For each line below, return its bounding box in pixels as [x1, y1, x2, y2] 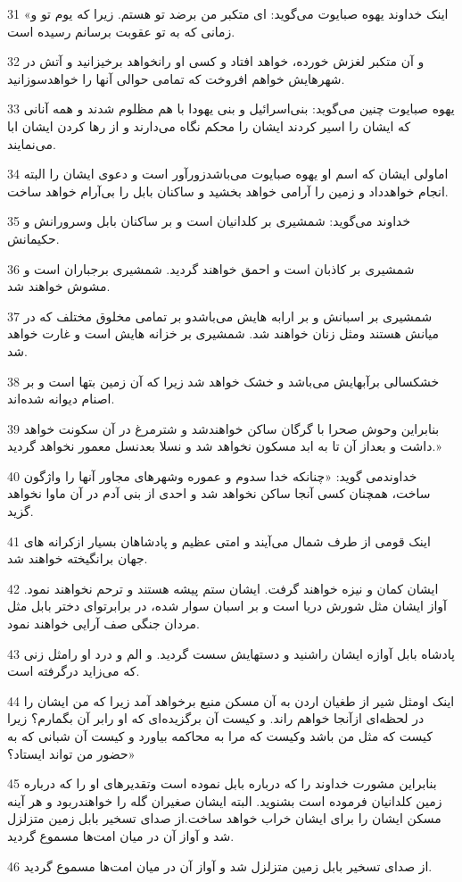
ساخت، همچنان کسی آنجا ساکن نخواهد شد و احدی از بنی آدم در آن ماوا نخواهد [7, 484, 431, 503]
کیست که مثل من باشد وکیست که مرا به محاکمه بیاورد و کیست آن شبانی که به [7, 727, 433, 745]
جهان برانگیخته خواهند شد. [7, 549, 148, 568]
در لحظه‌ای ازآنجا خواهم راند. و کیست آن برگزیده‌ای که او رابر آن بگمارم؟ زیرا [7, 709, 425, 728]
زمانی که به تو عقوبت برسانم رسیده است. [7, 21, 235, 40]
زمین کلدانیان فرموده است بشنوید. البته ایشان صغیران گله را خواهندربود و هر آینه [7, 791, 442, 810]
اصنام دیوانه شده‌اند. [7, 389, 115, 408]
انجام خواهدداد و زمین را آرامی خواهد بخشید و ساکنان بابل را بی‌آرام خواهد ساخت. [7, 181, 449, 200]
